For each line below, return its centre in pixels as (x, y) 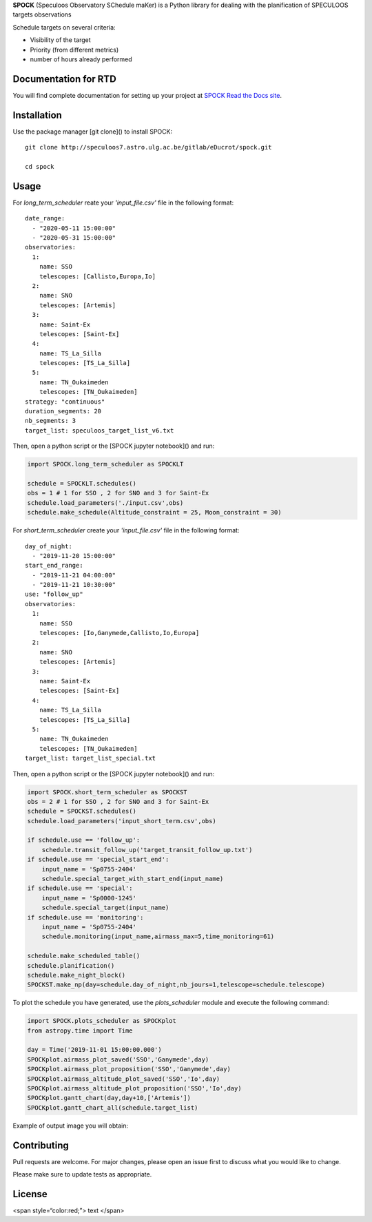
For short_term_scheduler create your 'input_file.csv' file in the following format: (126, 530)
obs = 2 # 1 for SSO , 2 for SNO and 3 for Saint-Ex (118, 801)
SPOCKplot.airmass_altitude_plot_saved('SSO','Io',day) (124, 1079)
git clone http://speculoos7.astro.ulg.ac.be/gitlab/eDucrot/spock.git (148, 147)
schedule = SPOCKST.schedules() (82, 811)
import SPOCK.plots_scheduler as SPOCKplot (102, 1021)
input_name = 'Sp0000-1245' (89, 898)
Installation (37, 115)
